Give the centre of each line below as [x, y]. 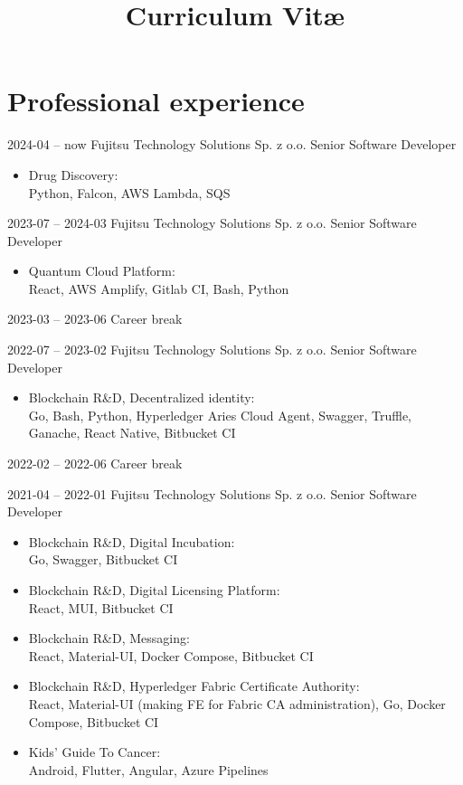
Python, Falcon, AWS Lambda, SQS [129, 192]
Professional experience [156, 101]
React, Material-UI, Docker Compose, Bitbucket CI [171, 655]
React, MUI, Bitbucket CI [101, 607]
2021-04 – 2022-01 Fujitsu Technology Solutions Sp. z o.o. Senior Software [212, 493]
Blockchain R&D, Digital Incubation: [132, 541]
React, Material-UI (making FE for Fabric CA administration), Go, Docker [237, 703]
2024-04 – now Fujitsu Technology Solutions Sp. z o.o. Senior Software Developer [232, 144]
